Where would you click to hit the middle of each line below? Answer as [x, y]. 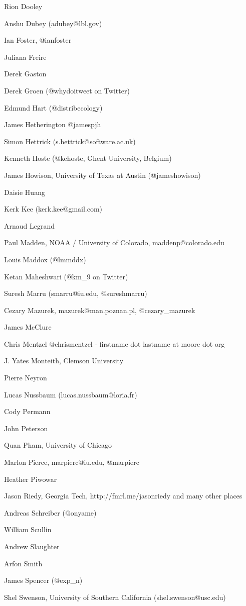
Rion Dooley [23, 6]
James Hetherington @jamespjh [53, 124]
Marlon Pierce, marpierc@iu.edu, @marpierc [72, 462]
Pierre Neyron [26, 378]
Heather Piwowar [31, 479]
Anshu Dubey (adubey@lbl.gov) [53, 23]
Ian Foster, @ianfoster [38, 40]
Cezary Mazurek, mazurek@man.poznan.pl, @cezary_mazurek [100, 310]
